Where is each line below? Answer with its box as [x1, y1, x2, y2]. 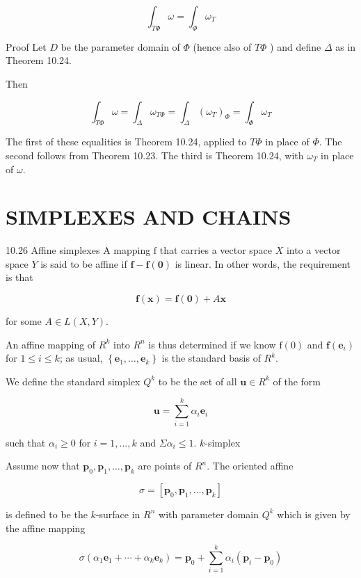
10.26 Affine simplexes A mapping [6, 243, 151, 257]
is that [6, 270, 33, 284]
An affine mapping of [6, 337, 96, 351]
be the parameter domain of [61, 39, 180, 54]
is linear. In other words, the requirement [175, 256, 351, 271]
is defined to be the [6, 506, 88, 521]
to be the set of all [158, 374, 237, 388]
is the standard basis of [161, 351, 261, 365]
